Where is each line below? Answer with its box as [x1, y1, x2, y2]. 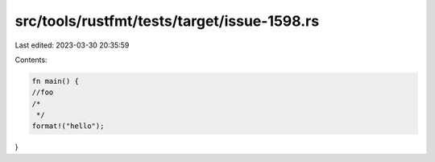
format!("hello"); [31, 122, 105, 131]
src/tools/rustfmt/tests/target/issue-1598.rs [14, 12, 320, 30]
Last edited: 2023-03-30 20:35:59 [14, 40, 130, 50]
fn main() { [31, 77, 80, 85]
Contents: [14, 55, 48, 64]
